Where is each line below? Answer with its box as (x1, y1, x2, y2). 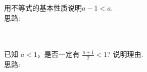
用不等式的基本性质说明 (4, 3, 82, 13)
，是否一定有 (37, 49, 80, 59)
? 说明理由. (107, 49, 143, 59)
